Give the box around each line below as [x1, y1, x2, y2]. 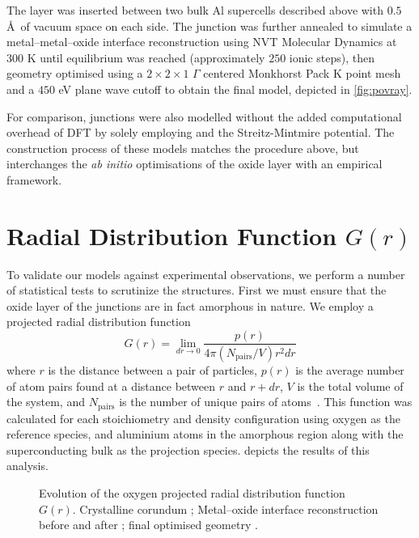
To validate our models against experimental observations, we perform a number [6, 265, 405, 282]
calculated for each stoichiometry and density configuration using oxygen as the [6, 409, 400, 426]
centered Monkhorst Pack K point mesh [203, 65, 401, 82]
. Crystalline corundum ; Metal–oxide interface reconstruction [72, 500, 379, 517]
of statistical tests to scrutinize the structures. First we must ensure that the [6, 282, 387, 299]
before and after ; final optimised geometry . [39, 516, 258, 533]
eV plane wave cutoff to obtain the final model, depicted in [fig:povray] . [58, 80, 413, 97]
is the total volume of [297, 377, 404, 394]
